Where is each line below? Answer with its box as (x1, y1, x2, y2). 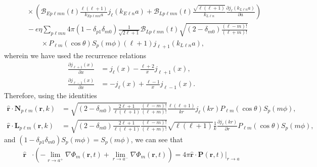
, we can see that (130, 134, 183, 144)
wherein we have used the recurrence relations (4, 50, 147, 61)
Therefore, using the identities (4, 90, 97, 101)
